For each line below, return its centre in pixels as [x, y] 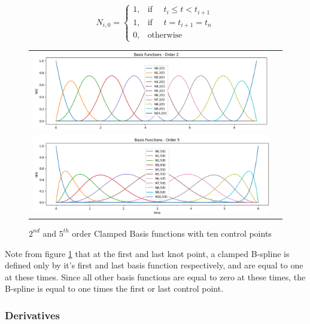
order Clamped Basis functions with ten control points [172, 233]
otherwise [165, 36]
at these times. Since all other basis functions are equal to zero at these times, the [155, 276]
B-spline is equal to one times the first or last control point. [114, 288]
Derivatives [33, 315]
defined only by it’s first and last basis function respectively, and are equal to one [154, 265]
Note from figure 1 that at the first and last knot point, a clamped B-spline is [147, 253]
